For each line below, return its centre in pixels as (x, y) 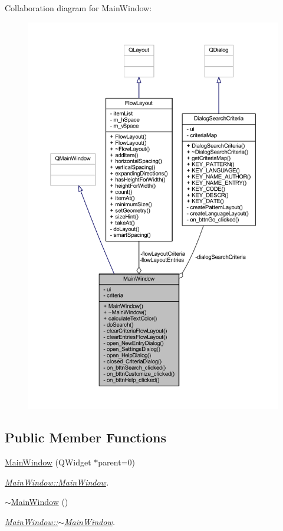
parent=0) (116, 462)
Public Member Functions (85, 437)
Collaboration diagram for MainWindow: (78, 8)
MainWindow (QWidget (48, 462)
